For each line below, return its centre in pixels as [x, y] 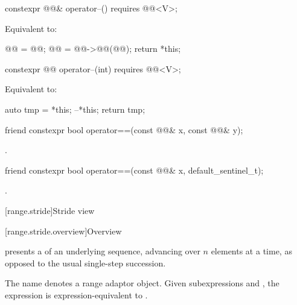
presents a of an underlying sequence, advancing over [103, 251]
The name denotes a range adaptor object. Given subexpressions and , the [142, 283]
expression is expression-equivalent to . [76, 294]
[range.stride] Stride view [50, 210]
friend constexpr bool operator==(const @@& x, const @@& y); [124, 129]
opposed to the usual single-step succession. [85, 263]
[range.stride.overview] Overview [63, 231]
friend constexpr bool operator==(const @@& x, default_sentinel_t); [134, 170]
